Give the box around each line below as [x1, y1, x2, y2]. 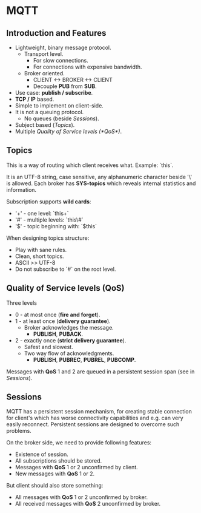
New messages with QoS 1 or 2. [15, 470, 95, 477]
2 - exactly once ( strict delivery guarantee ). [15, 336, 127, 344]
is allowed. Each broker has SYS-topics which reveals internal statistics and [6, 180, 196, 187]
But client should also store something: [6, 482, 104, 489]
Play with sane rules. [15, 246, 67, 253]
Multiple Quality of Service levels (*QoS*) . [15, 128, 122, 135]
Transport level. [24, 50, 64, 58]
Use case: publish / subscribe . [15, 89, 93, 96]
